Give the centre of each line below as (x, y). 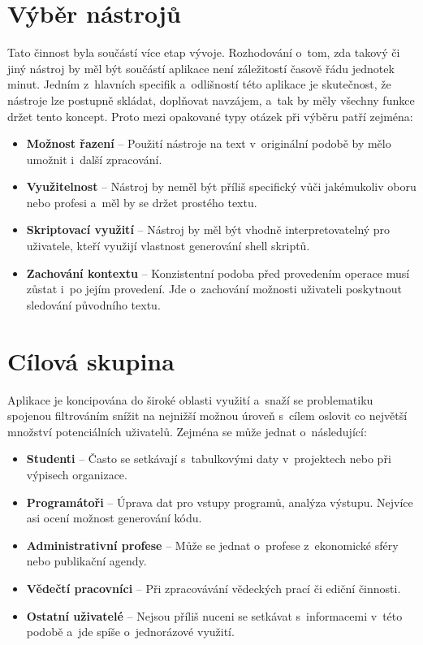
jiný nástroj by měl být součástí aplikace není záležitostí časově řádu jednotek (201, 68)
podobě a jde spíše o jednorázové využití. (130, 632)
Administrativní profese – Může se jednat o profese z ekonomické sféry (212, 545)
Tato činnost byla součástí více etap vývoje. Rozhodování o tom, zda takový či (204, 52)
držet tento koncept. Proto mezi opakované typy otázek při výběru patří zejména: (210, 116)
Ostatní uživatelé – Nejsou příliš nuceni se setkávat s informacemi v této (214, 615)
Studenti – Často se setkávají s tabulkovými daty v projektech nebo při (209, 459)
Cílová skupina (91, 360)
